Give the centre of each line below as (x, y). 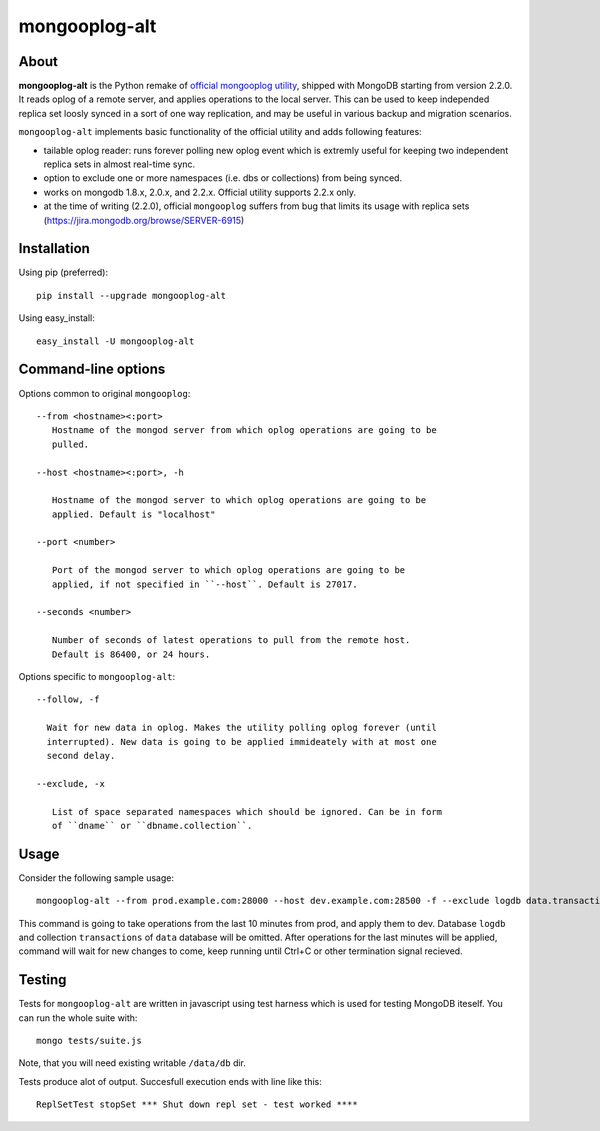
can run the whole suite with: (78, 1017)
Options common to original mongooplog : (104, 393)
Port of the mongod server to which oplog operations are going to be (228, 570)
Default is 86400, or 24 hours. (131, 654)
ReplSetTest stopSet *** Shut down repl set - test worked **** (197, 1104)
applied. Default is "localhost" (133, 514)
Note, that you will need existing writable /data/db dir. (132, 1063)
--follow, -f (68, 699)
